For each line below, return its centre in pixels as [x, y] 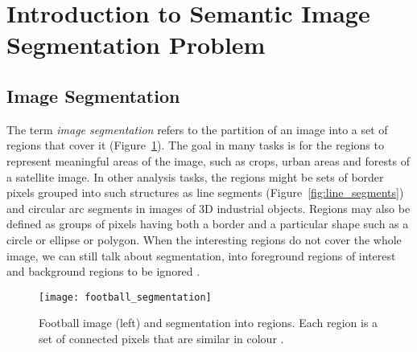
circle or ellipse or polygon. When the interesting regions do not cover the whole [204, 239]
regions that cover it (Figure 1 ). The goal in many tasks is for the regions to [195, 145]
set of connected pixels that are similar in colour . [161, 338]
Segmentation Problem [136, 45]
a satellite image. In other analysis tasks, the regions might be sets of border [195, 176]
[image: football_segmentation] [125, 297]
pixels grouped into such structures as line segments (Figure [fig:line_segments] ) [205, 192]
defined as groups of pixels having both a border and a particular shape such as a [208, 224]
